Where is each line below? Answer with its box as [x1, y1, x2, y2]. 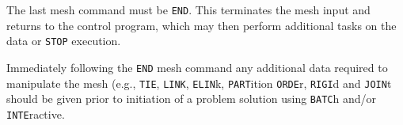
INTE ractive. [6, 105, 65, 122]
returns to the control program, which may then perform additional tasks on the [6, 17, 397, 33]
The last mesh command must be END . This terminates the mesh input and [6, 2, 371, 17]
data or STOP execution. [6, 32, 121, 49]
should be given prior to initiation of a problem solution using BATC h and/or [6, 90, 377, 107]
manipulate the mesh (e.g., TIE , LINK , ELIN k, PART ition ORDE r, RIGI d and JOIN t [6, 74, 392, 91]
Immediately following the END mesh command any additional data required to [6, 59, 388, 75]
